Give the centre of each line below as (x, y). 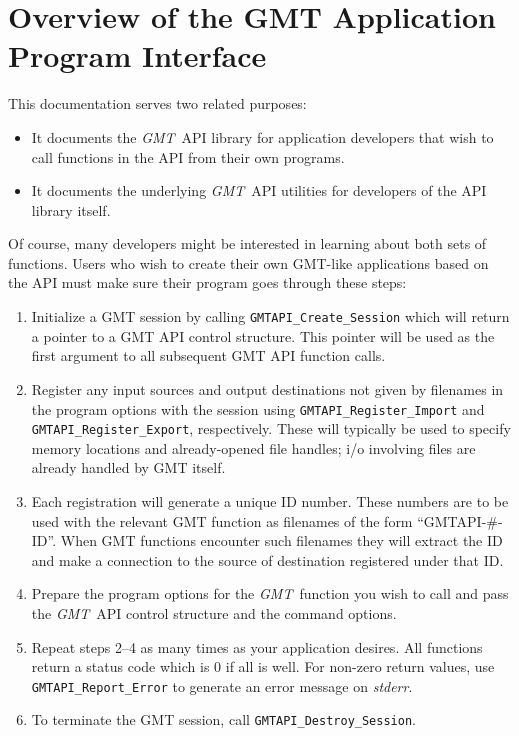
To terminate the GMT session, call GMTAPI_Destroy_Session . (223, 719)
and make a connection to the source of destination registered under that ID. (267, 559)
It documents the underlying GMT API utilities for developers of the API (259, 190)
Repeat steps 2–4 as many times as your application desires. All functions (257, 646)
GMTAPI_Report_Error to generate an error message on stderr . (222, 685)
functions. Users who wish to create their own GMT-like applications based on (248, 262)
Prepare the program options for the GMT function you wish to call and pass (270, 593)
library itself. (71, 209)
